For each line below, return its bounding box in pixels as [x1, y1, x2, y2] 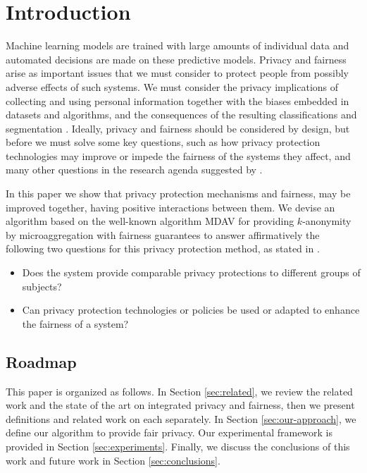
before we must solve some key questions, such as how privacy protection [6, 135, 321, 149]
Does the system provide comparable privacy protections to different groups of [22, 265, 361, 280]
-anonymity [302, 214, 352, 228]
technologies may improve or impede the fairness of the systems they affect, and [6, 148, 351, 163]
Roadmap [6, 350, 77, 372]
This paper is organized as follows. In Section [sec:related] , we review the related [6, 383, 353, 398]
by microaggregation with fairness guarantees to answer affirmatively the [6, 227, 320, 242]
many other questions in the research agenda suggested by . [6, 162, 263, 177]
